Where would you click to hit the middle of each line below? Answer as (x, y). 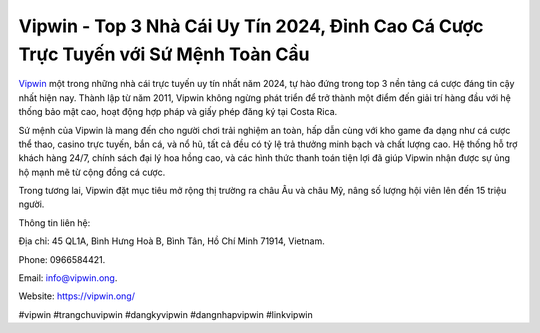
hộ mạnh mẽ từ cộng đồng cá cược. (92, 172)
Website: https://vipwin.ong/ (76, 296)
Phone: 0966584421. (62, 259)
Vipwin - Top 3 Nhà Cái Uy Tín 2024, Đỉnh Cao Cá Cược (251, 26)
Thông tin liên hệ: (54, 222)
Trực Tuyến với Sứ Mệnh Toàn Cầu (164, 54)
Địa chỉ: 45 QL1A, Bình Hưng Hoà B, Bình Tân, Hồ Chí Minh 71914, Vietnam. (171, 241)
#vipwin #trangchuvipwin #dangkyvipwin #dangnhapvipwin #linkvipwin (166, 314)
